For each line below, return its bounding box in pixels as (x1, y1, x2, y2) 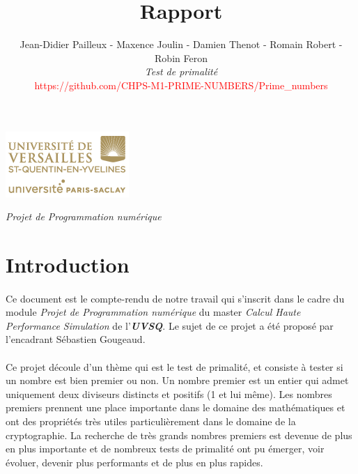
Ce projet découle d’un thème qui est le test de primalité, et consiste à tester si (6, 359, 343, 374)
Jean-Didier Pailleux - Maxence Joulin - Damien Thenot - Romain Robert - (20, 37, 343, 52)
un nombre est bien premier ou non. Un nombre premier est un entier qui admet (6, 373, 349, 388)
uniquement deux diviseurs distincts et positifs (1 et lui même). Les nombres (6, 386, 332, 401)
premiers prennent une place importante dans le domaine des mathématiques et (6, 400, 345, 415)
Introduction (6, 250, 130, 278)
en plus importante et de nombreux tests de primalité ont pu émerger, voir (6, 441, 325, 456)
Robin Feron (155, 50, 208, 65)
